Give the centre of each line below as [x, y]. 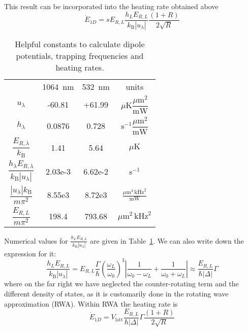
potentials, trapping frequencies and [80, 55]
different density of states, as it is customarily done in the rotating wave [116, 294]
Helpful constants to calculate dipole [80, 44]
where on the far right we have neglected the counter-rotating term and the [121, 284]
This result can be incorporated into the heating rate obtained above [111, 6]
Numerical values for [36, 240]
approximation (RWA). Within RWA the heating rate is [91, 303]
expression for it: [30, 253]
